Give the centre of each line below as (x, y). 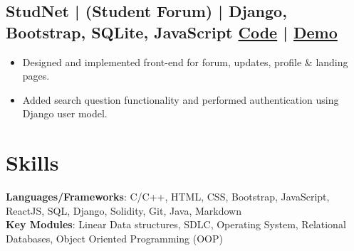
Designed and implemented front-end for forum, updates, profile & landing (185, 62)
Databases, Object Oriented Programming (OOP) (114, 238)
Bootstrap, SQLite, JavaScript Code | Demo (172, 32)
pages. (36, 76)
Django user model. (65, 113)
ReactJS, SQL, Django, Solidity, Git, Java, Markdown (124, 210)
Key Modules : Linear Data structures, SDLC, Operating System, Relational (176, 224)
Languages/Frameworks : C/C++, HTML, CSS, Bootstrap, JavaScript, (168, 197)
